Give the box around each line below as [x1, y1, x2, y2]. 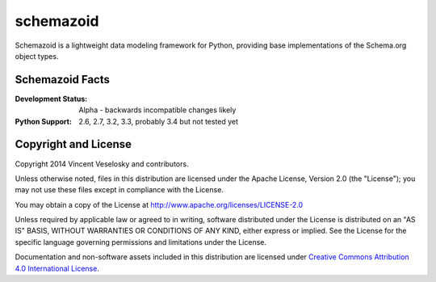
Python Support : [15, 116, 73, 126]
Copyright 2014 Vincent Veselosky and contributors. [15, 158, 189, 169]
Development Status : [15, 94, 88, 103]
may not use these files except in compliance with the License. [15, 185, 224, 195]
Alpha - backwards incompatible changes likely [78, 105, 237, 115]
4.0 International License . [15, 263, 100, 273]
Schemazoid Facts [15, 73, 111, 86]
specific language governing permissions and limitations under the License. [15, 237, 266, 246]
